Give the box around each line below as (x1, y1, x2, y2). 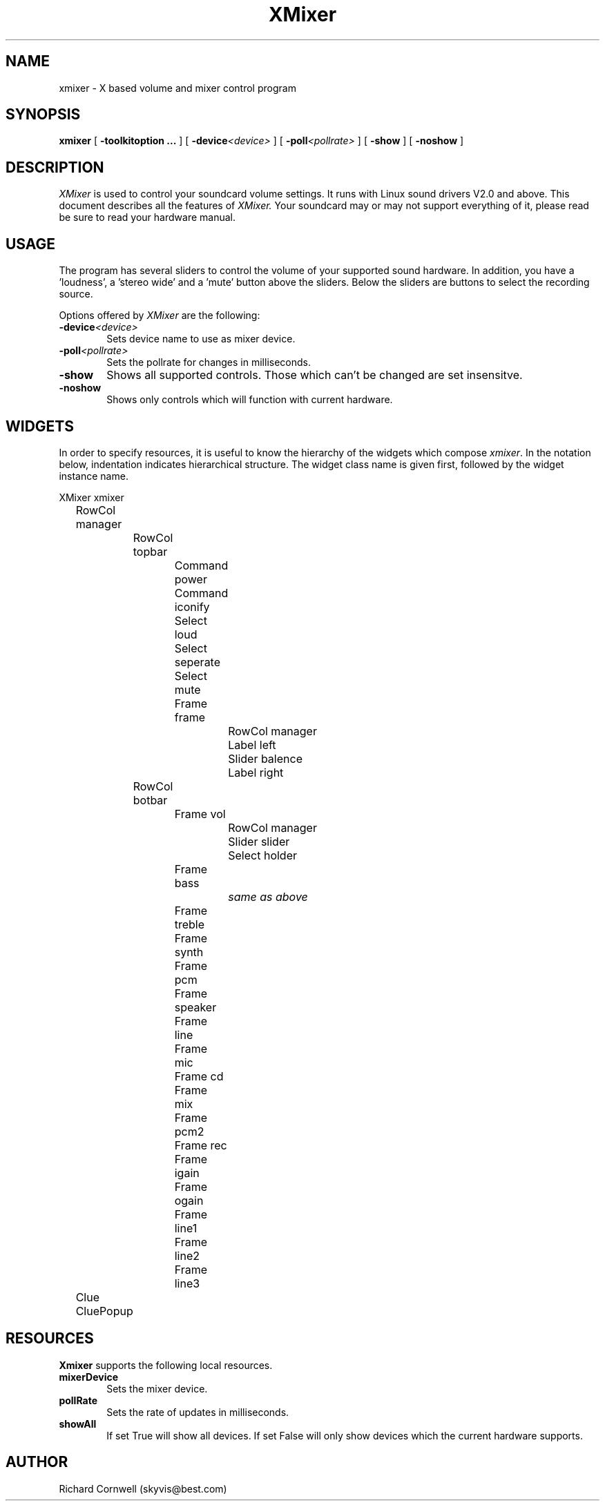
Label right (228, 765, 284, 779)
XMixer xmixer (59, 491, 124, 503)
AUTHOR (6, 1453, 68, 1471)
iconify (174, 599, 210, 614)
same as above (228, 889, 308, 904)
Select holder (228, 848, 297, 862)
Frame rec (174, 1138, 227, 1152)
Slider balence (228, 751, 302, 766)
